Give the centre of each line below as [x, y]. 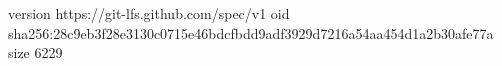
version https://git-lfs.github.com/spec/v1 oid [149, 13]
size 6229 [35, 52]
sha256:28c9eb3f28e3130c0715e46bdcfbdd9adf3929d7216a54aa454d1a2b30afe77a [251, 32]
